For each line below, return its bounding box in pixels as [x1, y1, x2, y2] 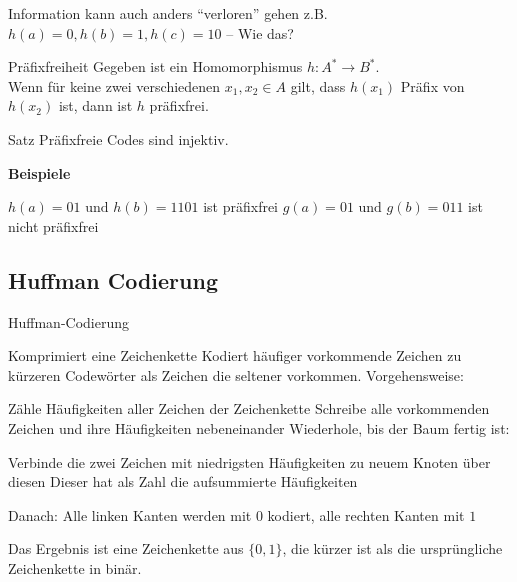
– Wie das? [226, 22, 294, 43]
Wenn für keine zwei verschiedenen [8, 75, 221, 96]
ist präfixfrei [203, 196, 279, 217]
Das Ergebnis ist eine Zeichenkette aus [8, 538, 244, 559]
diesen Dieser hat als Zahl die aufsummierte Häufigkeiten [8, 471, 358, 492]
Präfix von [400, 75, 465, 96]
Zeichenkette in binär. [8, 557, 142, 578]
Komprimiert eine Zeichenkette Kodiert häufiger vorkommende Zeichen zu [8, 345, 462, 366]
